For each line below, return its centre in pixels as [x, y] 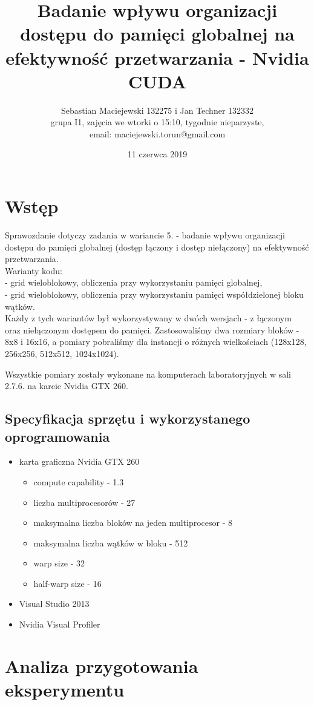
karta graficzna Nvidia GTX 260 [79, 461]
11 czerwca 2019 [157, 154]
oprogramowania [57, 436]
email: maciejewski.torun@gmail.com [157, 133]
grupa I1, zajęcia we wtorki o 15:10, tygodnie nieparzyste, [157, 122]
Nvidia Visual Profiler [60, 624]
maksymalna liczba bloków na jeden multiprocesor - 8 [133, 523]
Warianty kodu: [34, 270]
